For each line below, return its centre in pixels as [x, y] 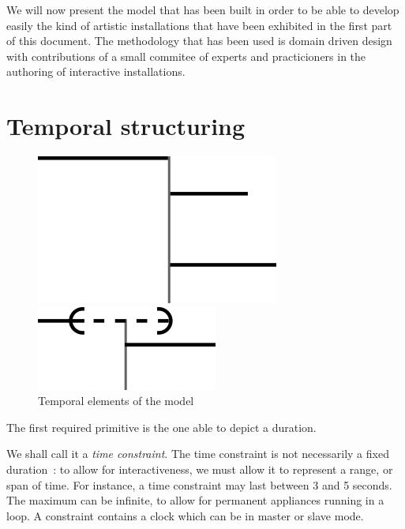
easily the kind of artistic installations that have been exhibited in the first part [199, 25]
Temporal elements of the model [116, 401]
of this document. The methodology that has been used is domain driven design [199, 41]
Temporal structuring [126, 126]
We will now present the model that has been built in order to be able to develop [203, 9]
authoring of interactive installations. [96, 71]
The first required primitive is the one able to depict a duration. [161, 427]
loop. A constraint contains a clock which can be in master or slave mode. [185, 515]
